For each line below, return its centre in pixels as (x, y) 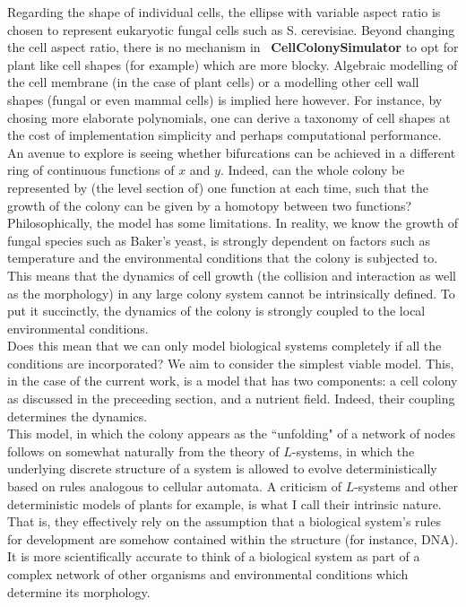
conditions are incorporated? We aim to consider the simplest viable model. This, (231, 363)
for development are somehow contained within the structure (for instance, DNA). (233, 538)
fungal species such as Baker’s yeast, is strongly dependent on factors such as (219, 240)
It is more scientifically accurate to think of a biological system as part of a (214, 556)
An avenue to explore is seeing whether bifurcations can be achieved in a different (232, 152)
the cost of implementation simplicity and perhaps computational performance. (224, 135)
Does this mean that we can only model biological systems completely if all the (224, 346)
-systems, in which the (353, 451)
